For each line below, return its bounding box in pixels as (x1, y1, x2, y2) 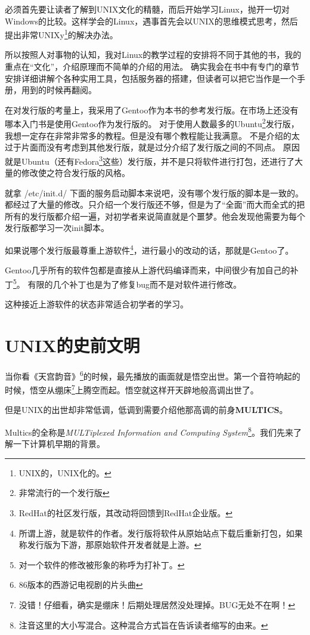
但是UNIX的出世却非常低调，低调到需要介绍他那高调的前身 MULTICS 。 (5, 403, 288, 416)
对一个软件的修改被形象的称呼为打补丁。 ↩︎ (18, 558, 185, 571)
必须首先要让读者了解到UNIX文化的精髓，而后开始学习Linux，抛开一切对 (5, 3, 290, 15)
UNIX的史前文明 (5, 332, 140, 357)
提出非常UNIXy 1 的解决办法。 (5, 27, 118, 41)
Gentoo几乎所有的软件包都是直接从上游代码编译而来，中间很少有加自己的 (5, 264, 290, 276)
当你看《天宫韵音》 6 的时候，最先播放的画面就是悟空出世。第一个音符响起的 (5, 368, 300, 382)
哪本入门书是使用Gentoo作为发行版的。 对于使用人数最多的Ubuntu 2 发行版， (5, 116, 299, 130)
